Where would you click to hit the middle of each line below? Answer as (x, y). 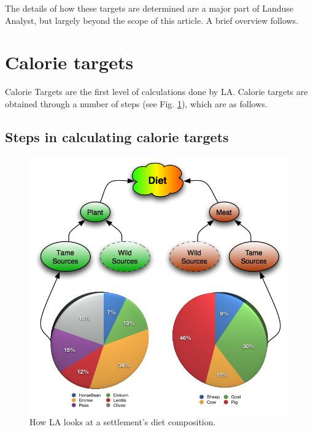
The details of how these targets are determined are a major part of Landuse (149, 8)
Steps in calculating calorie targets (117, 136)
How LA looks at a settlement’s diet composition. (123, 422)
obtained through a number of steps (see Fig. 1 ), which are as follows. (136, 103)
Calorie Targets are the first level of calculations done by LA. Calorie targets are (156, 92)
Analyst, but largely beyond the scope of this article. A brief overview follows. (152, 20)
